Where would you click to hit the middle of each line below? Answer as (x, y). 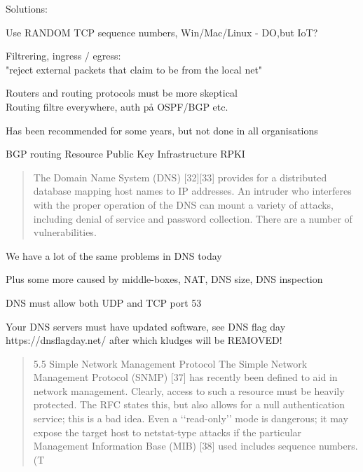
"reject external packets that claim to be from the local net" (134, 69)
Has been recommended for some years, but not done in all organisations (162, 130)
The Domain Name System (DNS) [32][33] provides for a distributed (180, 177)
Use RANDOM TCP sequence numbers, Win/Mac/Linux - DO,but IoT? (162, 32)
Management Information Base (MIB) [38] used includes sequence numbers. (196, 446)
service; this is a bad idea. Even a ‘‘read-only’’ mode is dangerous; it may (191, 418)
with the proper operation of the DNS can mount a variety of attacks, (184, 204)
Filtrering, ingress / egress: (63, 56)
